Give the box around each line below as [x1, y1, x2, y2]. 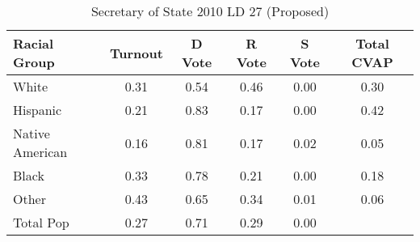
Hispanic [13, 100, 62, 119]
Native [13, 124, 50, 142]
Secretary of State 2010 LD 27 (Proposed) [90, 2, 330, 20]
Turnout [109, 43, 163, 62]
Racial [13, 34, 54, 53]
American [13, 142, 68, 161]
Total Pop [13, 213, 69, 231]
